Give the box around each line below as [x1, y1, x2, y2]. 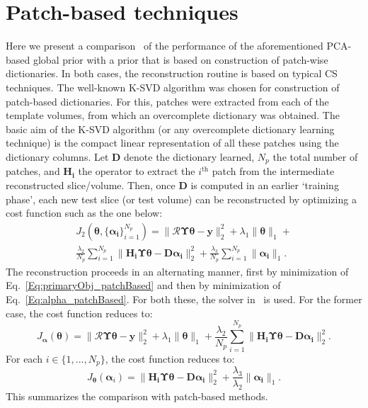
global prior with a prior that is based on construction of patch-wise [33, 52, 328, 67]
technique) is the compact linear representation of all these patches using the [6, 135, 339, 150]
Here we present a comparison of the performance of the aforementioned [6, 38, 323, 53]
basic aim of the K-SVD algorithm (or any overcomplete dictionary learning [6, 121, 335, 136]
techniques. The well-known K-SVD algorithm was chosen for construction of [6, 79, 340, 94]
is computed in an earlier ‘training [190, 177, 339, 192]
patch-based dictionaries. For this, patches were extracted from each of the [6, 93, 329, 108]
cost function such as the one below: [6, 205, 163, 220]
